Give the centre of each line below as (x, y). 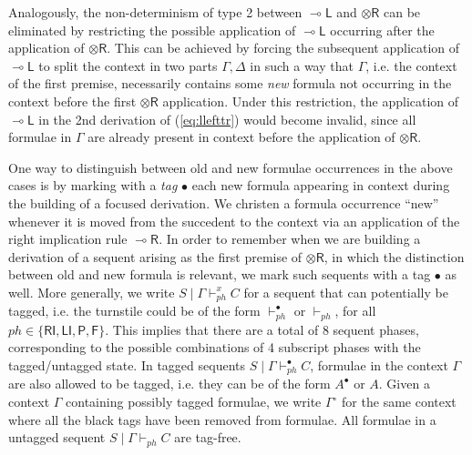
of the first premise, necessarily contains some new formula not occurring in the (230, 83)
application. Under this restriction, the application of (311, 101)
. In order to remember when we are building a (290, 239)
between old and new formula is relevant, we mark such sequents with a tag (220, 274)
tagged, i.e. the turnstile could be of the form (134, 311)
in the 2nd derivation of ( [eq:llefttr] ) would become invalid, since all (227, 119)
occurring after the (382, 30)
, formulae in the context (379, 365)
